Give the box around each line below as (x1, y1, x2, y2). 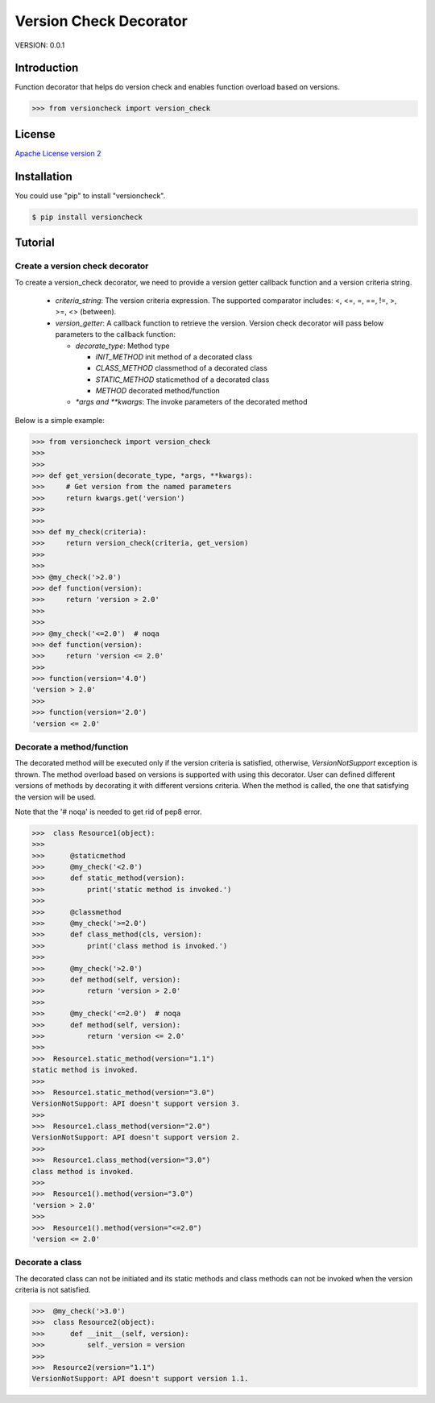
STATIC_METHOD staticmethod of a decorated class (95, 375, 270, 384)
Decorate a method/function (14, 741, 129, 753)
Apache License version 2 (14, 148, 101, 158)
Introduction (14, 61, 79, 75)
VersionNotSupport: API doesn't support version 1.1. (31, 1374, 249, 1384)
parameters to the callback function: (55, 330, 176, 339)
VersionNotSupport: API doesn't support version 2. (31, 1133, 241, 1142)
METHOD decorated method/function (95, 386, 221, 396)
